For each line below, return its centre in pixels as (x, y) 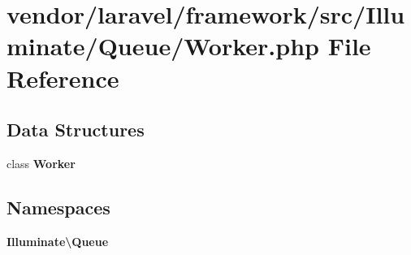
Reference (63, 78)
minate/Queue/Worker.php (163, 46)
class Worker (41, 163)
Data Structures (76, 130)
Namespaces (58, 207)
